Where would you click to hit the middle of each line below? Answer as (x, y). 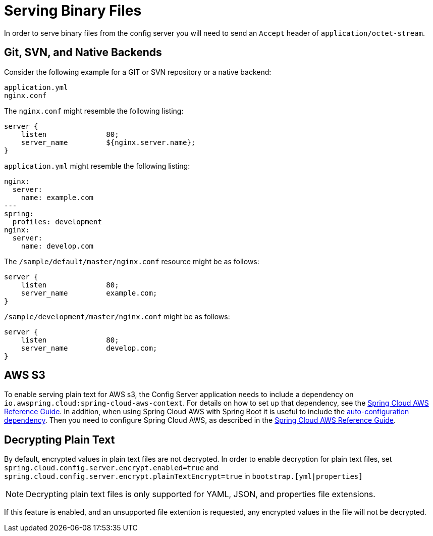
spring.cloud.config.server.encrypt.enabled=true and (111, 468)
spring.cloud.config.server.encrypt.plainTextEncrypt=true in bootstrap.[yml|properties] (183, 476)
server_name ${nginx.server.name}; (108, 142)
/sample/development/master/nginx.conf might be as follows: (117, 316)
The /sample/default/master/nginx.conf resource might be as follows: (132, 261)
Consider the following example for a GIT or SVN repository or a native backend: (138, 72)
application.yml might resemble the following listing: (97, 166)
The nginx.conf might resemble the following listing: (94, 111)
